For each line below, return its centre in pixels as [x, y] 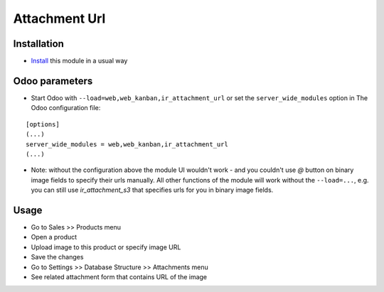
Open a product [54, 237]
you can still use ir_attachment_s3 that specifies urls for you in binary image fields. [152, 190]
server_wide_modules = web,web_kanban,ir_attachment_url [127, 144]
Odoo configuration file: [66, 108]
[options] [43, 124]
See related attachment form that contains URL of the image [119, 276]
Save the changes [57, 257]
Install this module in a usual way [79, 61]
